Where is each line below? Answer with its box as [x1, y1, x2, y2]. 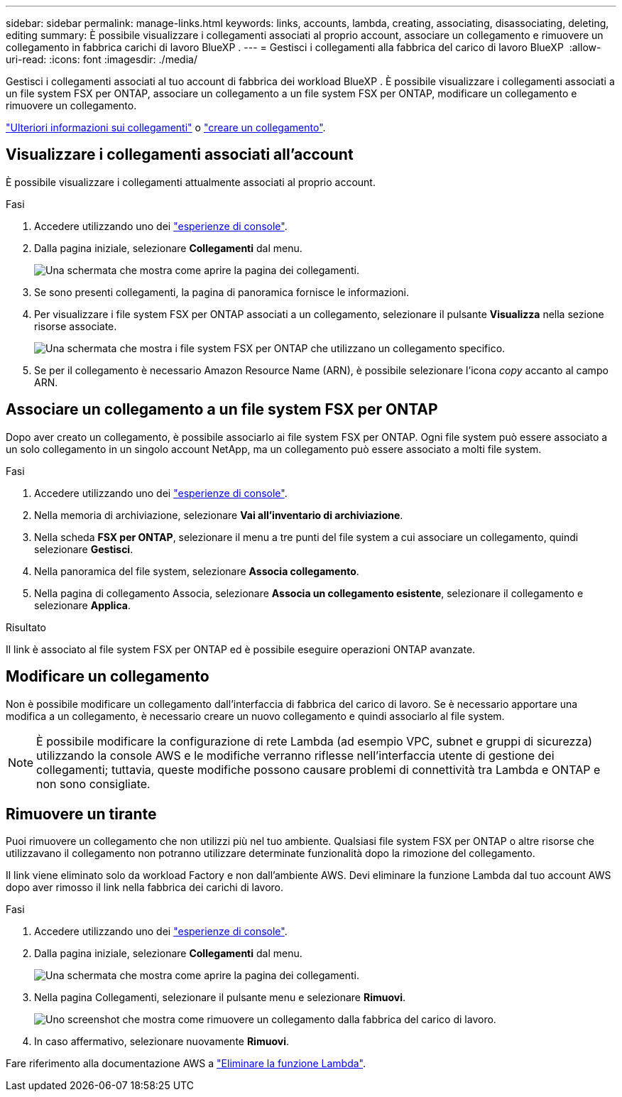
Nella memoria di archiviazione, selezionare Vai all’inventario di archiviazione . [34, 508, 403, 521]
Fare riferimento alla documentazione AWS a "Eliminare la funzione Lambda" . [6, 1057, 366, 1070]
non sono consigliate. [36, 776, 151, 791]
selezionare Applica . [34, 599, 131, 611]
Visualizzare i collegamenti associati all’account [6, 146, 354, 164]
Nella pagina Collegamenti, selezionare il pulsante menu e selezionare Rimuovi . [34, 991, 406, 1004]
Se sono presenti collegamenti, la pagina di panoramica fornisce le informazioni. [34, 285, 410, 298]
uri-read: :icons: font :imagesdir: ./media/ [6, 53, 197, 65]
